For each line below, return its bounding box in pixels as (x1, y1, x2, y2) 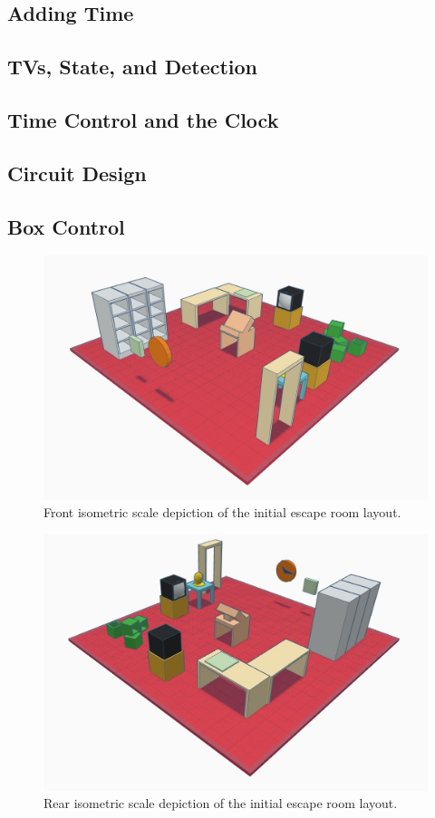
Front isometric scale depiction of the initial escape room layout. (43, 503, 401, 522)
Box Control (7, 212, 125, 240)
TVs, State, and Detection (7, 53, 258, 81)
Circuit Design (7, 159, 147, 187)
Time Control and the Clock (7, 105, 279, 133)
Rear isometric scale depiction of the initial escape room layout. (43, 794, 398, 813)
